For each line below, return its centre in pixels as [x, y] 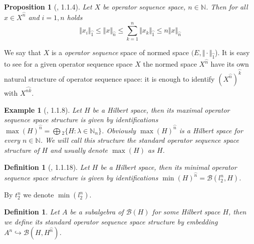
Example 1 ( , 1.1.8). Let [43, 109]
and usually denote [79, 150]
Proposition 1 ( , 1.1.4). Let [48, 7]
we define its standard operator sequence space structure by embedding [111, 221]
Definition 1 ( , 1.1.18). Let [47, 167]
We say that [23, 52]
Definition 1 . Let [32, 212]
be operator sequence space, [144, 7]
